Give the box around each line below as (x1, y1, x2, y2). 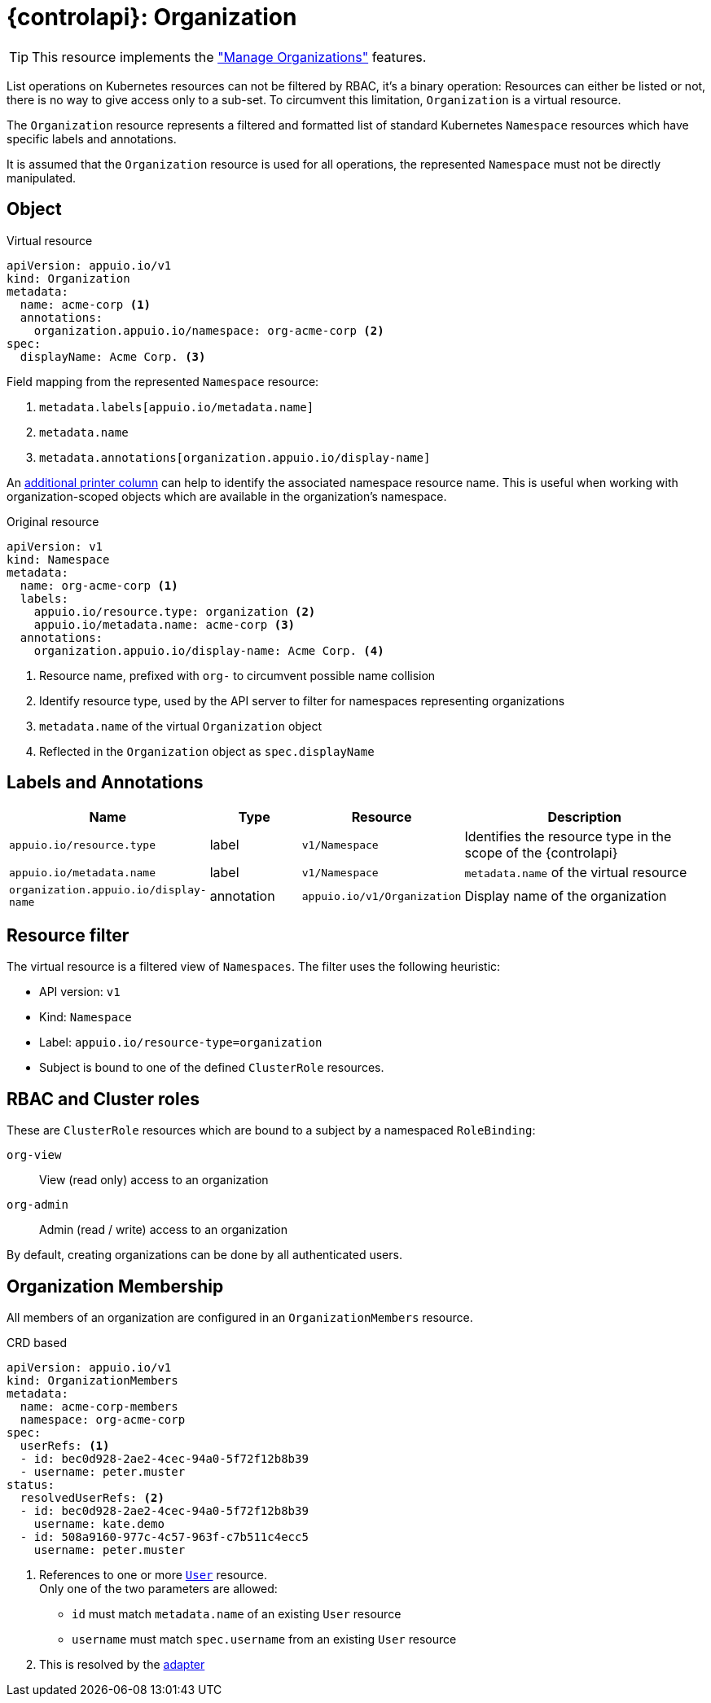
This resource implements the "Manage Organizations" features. (32, 48, 427, 65)
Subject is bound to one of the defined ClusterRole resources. (39, 1060, 384, 1075)
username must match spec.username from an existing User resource (72, 1631, 457, 1646)
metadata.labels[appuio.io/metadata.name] (39, 400, 314, 414)
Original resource (7, 514, 99, 529)
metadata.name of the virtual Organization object (39, 718, 322, 733)
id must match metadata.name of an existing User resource (72, 1606, 402, 1621)
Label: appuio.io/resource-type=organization (39, 1035, 323, 1050)
